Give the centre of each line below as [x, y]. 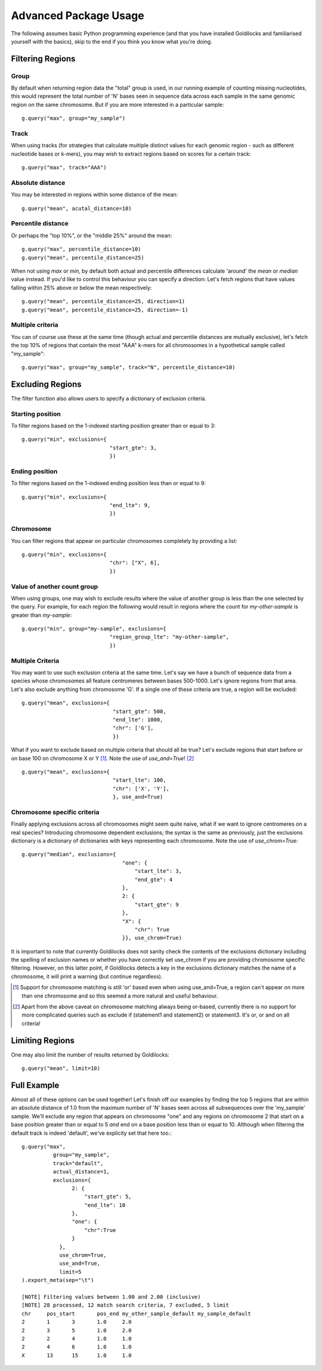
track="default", [78, 1163]
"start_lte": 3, [158, 871]
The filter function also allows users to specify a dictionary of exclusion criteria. [109, 398]
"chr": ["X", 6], [135, 563]
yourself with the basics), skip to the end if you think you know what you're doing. [112, 41]
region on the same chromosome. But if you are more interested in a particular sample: [117, 104]
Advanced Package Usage [78, 16]
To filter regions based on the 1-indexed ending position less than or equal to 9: [108, 483]
